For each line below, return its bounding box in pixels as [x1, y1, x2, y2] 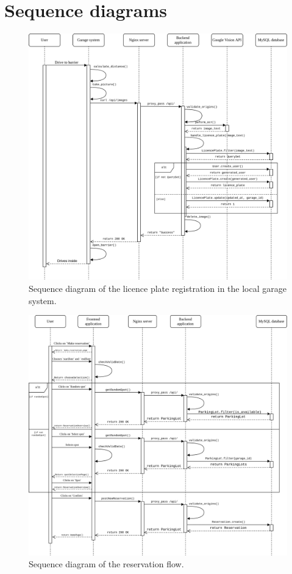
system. [29, 294, 57, 307]
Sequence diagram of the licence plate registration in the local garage [29, 282, 287, 295]
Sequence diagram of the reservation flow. [29, 558, 184, 570]
